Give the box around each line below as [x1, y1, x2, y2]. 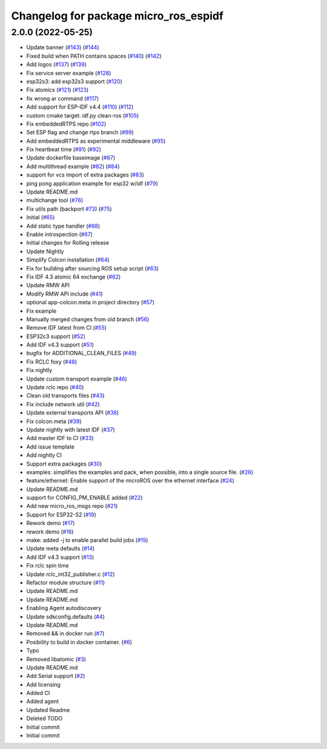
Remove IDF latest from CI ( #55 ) [26, 324, 107, 331]
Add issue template [26, 443, 75, 450]
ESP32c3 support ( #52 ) [26, 333, 86, 340]
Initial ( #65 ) [26, 214, 55, 221]
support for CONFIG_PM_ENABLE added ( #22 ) [26, 494, 143, 501]
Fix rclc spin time [26, 562, 69, 569]
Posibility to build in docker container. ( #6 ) [26, 638, 133, 646]
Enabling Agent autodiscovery [26, 605, 102, 612]
